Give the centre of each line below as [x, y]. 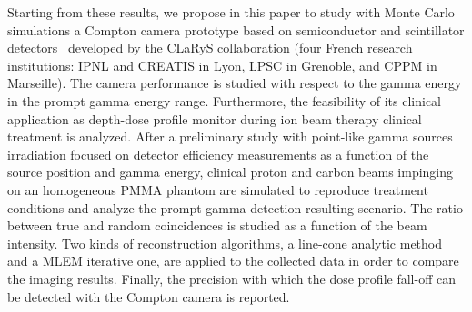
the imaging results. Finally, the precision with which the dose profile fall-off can [231, 278]
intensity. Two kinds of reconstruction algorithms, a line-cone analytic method [225, 243]
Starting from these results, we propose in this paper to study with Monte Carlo [231, 12]
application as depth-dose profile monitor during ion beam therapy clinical [215, 118]
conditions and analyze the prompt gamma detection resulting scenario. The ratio [235, 207]
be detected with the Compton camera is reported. [149, 296]
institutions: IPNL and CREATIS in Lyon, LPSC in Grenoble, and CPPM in [222, 65]
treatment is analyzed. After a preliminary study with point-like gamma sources [230, 136]
